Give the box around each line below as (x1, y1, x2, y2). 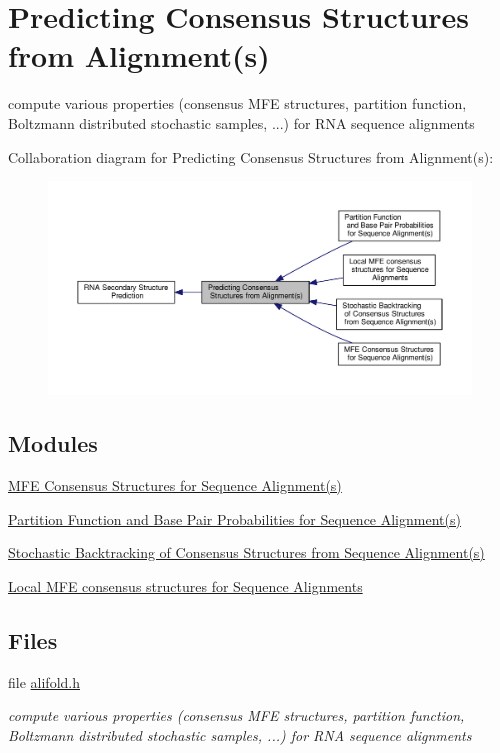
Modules (8, 428, 98, 459)
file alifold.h (8, 671, 80, 692)
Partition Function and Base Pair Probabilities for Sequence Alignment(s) (8, 508, 461, 529)
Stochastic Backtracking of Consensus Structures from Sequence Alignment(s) (8, 542, 485, 563)
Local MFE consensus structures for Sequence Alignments (8, 575, 363, 596)
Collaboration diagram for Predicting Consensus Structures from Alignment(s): (8, 146, 494, 167)
